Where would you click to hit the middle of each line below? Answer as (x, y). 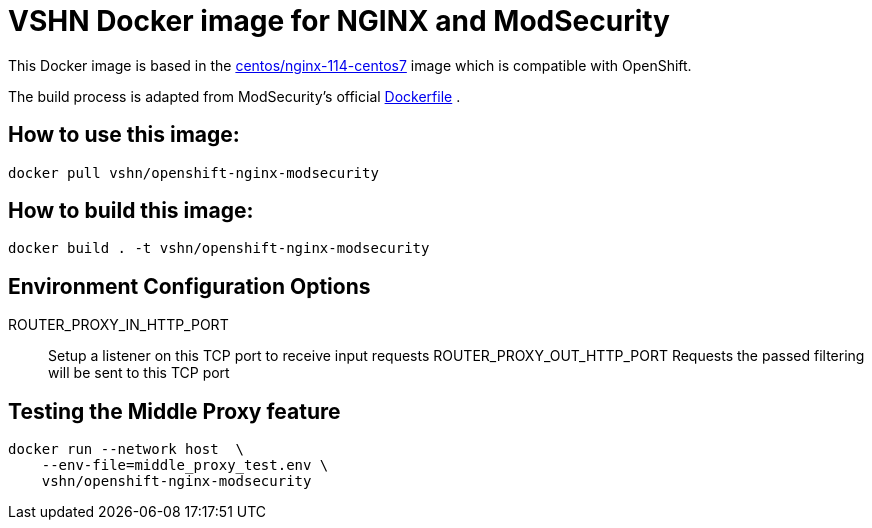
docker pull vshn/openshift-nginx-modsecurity (193, 172)
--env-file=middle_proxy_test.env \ (185, 465)
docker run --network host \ (126, 449)
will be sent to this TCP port (139, 373)
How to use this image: (124, 135)
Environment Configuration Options (189, 286)
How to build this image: (131, 211)
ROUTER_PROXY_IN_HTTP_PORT (118, 325)
